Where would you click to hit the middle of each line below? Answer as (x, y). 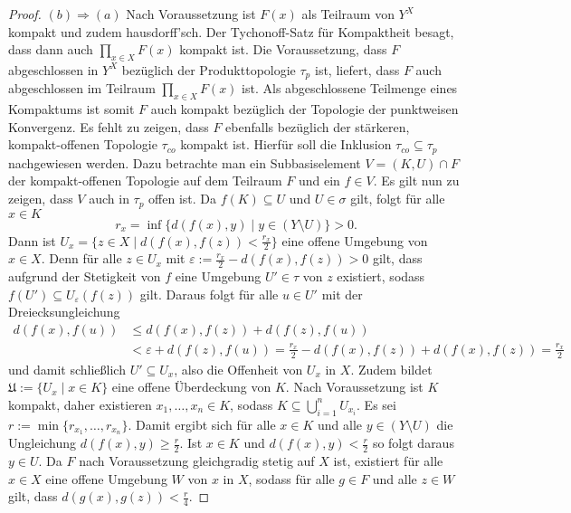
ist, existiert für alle (388, 461)
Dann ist (32, 240)
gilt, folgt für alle (398, 199)
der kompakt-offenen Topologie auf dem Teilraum (145, 180)
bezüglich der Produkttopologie (209, 69)
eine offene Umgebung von (355, 240)
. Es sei (376, 404)
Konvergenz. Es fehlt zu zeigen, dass (109, 126)
